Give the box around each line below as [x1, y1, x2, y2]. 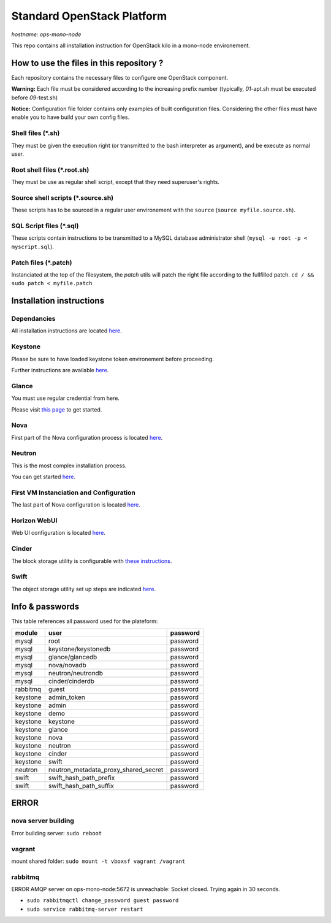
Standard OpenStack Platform [11, 9, 167, 23]
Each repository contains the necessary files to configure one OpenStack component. [11, 74, 229, 81]
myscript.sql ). [11, 243, 55, 250]
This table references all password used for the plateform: [11, 617, 158, 625]
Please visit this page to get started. [11, 405, 102, 413]
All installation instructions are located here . [11, 327, 122, 334]
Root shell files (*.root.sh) [11, 166, 89, 174]
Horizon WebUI [11, 516, 58, 525]
